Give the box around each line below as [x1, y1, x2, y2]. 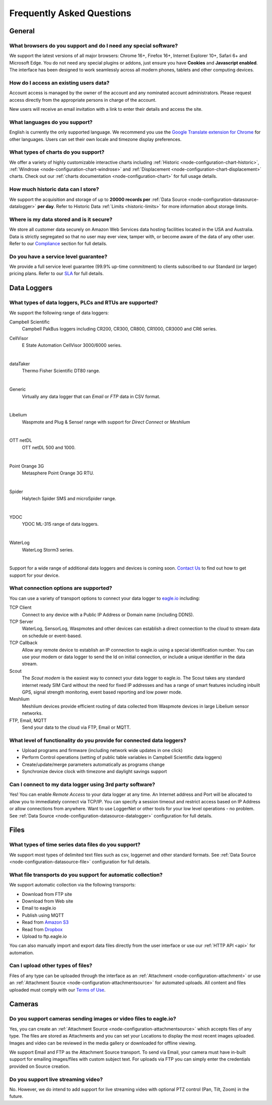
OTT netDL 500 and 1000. [22, 444, 76, 450]
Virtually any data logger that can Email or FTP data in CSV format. [22, 393, 161, 399]
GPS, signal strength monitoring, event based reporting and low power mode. [22, 689, 182, 695]
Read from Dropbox [22, 926, 63, 932]
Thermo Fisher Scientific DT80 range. [22, 368, 100, 374]
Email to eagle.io [22, 905, 56, 911]
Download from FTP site [22, 891, 73, 897]
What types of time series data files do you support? [9, 841, 141, 848]
